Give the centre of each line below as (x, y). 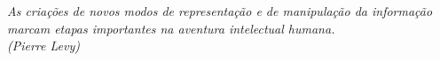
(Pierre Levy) (43, 46)
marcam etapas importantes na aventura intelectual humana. (171, 28)
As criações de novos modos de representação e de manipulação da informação (220, 11)
